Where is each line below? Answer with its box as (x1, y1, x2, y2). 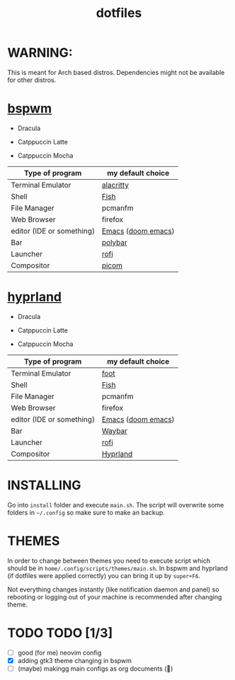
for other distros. (7, 76, 57, 84)
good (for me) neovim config (17, 648, 102, 657)
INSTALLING (7, 478, 81, 493)
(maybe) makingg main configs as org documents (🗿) (17, 664, 173, 673)
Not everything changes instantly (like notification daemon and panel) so (7, 585, 219, 594)
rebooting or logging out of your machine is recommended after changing (7, 592, 222, 601)
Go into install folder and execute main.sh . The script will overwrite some (7, 500, 224, 509)
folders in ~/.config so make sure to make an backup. (7, 508, 165, 517)
